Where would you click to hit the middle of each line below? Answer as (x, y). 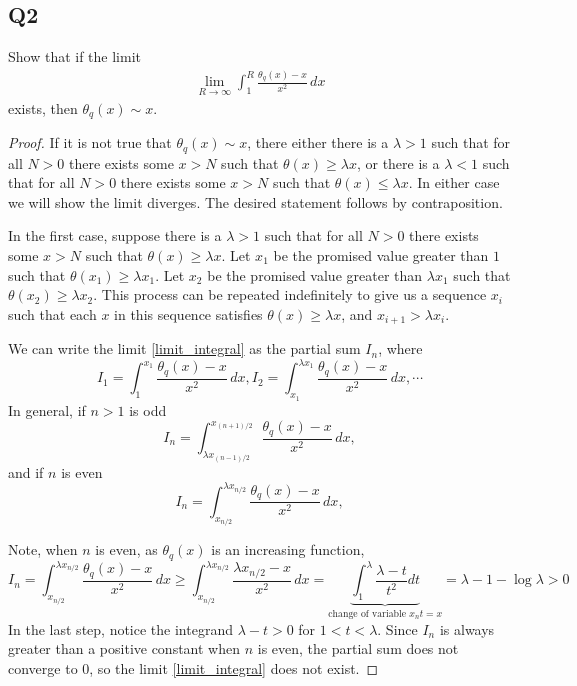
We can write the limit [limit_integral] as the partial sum (184, 348)
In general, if (47, 409)
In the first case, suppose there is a (115, 235)
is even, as (126, 549)
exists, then (43, 107)
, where (400, 348)
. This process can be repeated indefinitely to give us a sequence (290, 294)
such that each (52, 313)
